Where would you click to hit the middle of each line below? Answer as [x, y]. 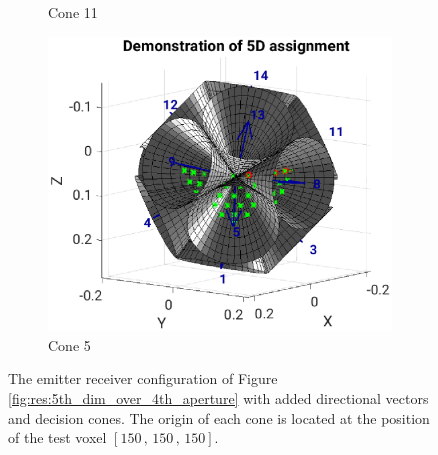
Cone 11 [73, 12]
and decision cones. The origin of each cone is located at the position [219, 417]
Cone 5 [69, 344]
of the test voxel [57, 437]
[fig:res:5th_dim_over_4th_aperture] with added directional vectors [218, 397]
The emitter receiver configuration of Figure [143, 378]
